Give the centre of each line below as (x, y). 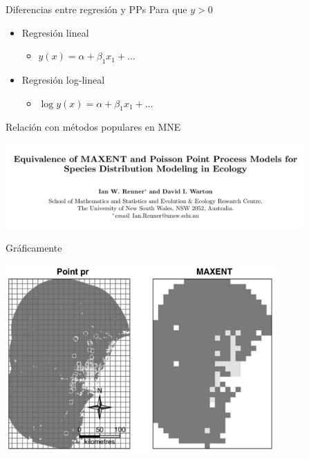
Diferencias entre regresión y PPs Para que (96, 9)
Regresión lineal (55, 32)
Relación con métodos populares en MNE (93, 127)
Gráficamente (34, 248)
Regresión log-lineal (63, 79)
